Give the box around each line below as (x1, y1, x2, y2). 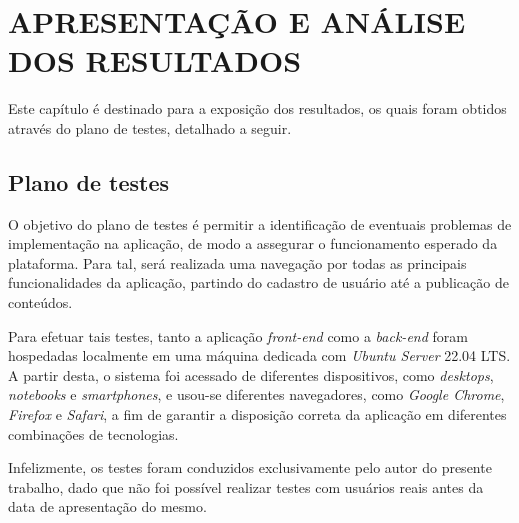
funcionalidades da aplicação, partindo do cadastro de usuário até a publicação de (8, 272, 509, 293)
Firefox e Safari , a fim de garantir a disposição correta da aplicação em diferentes (8, 404, 507, 425)
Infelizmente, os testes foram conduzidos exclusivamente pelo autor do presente (8, 457, 492, 478)
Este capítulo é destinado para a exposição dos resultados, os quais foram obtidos (8, 98, 507, 119)
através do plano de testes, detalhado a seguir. (8, 117, 292, 138)
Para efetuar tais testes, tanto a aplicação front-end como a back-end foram (8, 325, 468, 346)
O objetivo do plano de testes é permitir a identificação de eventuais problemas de (8, 213, 512, 234)
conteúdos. (8, 292, 73, 313)
